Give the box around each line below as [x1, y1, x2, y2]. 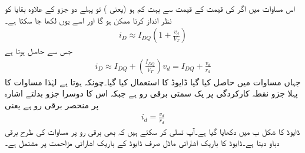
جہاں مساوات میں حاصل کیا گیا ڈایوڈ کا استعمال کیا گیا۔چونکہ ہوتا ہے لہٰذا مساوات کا [5, 75, 301, 88]
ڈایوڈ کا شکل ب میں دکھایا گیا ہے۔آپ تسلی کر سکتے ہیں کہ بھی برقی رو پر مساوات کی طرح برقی [5, 125, 300, 137]
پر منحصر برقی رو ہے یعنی [5, 99, 99, 111]
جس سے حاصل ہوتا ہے [5, 45, 72, 57]
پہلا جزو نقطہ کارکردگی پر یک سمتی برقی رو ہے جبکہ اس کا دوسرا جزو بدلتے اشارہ [5, 87, 298, 99]
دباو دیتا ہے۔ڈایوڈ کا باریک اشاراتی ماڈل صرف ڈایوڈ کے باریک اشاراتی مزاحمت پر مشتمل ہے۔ [5, 137, 280, 149]
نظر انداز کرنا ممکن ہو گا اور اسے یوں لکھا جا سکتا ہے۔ [5, 14, 172, 26]
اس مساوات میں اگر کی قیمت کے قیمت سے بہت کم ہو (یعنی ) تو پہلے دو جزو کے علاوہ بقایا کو [5, 2, 296, 14]
